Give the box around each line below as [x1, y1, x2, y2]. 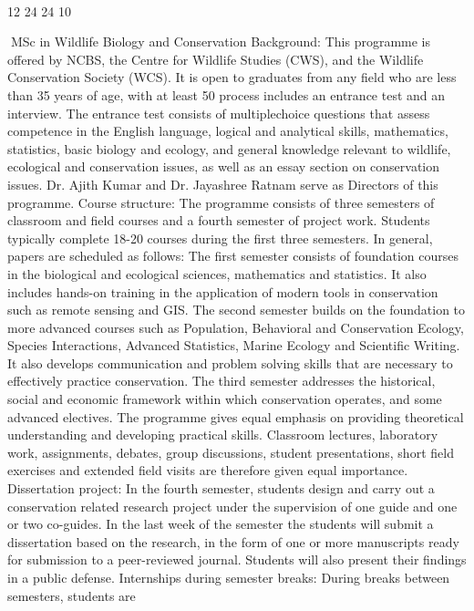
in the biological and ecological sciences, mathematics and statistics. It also [7, 264, 427, 283]
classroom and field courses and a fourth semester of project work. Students [7, 211, 430, 230]
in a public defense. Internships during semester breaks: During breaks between [7, 568, 450, 586]
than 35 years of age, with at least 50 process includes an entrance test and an [7, 85, 446, 104]
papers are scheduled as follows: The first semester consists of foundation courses [7, 246, 459, 265]
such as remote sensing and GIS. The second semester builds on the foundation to [7, 300, 466, 319]
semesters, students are [7, 585, 136, 605]
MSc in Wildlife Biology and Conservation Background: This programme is [10, 32, 431, 51]
